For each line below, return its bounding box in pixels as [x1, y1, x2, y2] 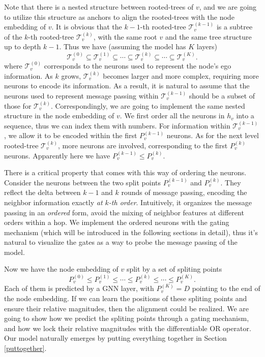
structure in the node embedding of [4, 110, 114, 121]
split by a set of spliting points [126, 264, 222, 274]
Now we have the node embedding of [4, 264, 119, 274]
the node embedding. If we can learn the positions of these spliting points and [4, 293, 247, 303]
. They [220, 177, 241, 187]
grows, [61, 70, 81, 81]
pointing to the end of [192, 283, 260, 294]
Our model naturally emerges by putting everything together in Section [4, 333, 227, 343]
